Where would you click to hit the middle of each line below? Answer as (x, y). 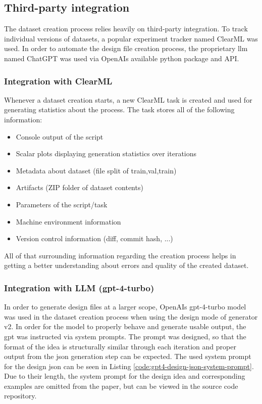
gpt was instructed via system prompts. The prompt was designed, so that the (125, 336)
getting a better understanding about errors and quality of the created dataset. (126, 265)
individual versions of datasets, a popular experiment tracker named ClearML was (131, 38)
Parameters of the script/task (62, 204)
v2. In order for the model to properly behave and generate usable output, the (125, 326)
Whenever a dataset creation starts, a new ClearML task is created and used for (128, 99)
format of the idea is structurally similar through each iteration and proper (120, 346)
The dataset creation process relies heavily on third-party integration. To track (126, 29)
